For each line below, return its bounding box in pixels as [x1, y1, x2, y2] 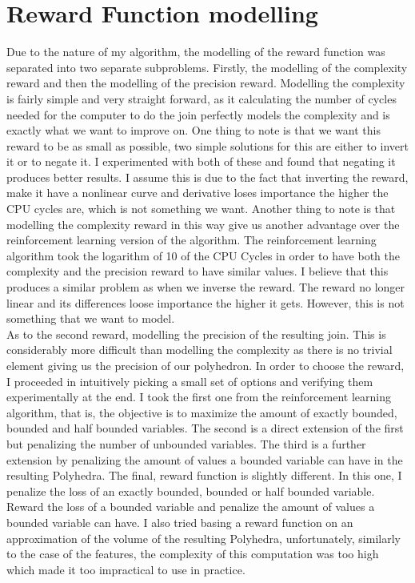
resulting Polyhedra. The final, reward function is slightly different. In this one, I [6, 467, 402, 484]
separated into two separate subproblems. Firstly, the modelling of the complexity [6, 58, 408, 75]
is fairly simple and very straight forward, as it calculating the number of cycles [6, 90, 397, 107]
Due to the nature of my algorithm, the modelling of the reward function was [6, 43, 385, 60]
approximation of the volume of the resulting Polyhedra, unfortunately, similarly [6, 529, 401, 546]
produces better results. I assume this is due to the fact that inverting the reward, [6, 168, 409, 185]
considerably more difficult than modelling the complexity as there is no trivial [6, 341, 393, 358]
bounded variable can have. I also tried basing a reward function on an [6, 513, 353, 530]
